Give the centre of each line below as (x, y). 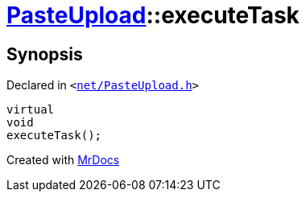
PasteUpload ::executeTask (153, 15)
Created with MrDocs (63, 160)
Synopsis (45, 54)
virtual (31, 110)
